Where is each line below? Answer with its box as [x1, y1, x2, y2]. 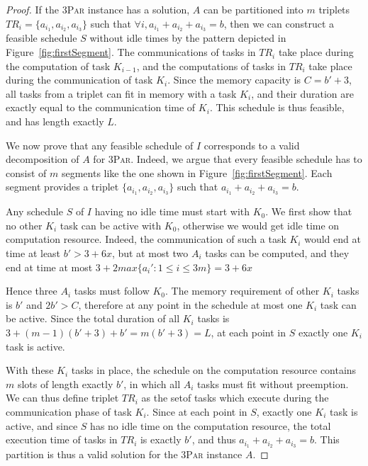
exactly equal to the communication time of [6, 100, 196, 115]
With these [6, 363, 54, 377]
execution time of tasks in [6, 432, 118, 447]
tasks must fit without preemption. [197, 376, 349, 391]
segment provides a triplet [6, 179, 119, 194]
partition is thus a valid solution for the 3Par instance [6, 447, 242, 462]
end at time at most [6, 259, 93, 274]
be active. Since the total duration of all [6, 311, 180, 326]
